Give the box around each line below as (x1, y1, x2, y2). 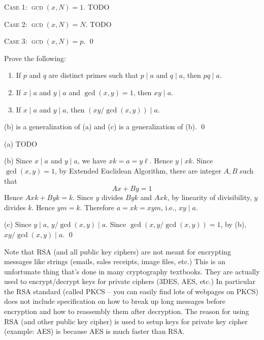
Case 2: (4, 18, 27, 29)
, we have (77, 155, 107, 166)
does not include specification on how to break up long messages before (4, 296, 226, 306)
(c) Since (4, 219, 31, 230)
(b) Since (4, 155, 32, 166)
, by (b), (220, 219, 247, 230)
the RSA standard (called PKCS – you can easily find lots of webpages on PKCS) (4, 286, 259, 296)
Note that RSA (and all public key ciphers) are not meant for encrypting (4, 246, 231, 257)
